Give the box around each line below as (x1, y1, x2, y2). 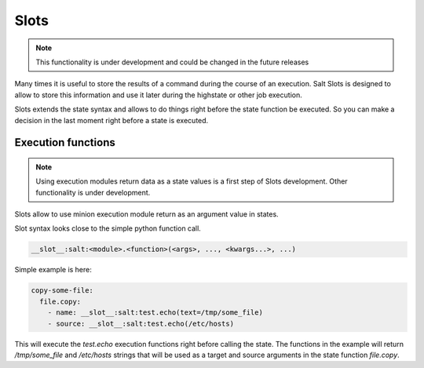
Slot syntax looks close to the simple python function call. (14, 224, 202, 233)
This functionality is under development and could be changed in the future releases (35, 57, 309, 67)
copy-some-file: (31, 286, 94, 295)
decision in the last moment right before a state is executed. (14, 115, 209, 125)
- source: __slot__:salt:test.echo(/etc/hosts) (47, 319, 235, 328)
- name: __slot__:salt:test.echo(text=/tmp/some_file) (47, 308, 263, 317)
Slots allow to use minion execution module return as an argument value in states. (14, 210, 279, 219)
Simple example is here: (14, 265, 92, 275)
